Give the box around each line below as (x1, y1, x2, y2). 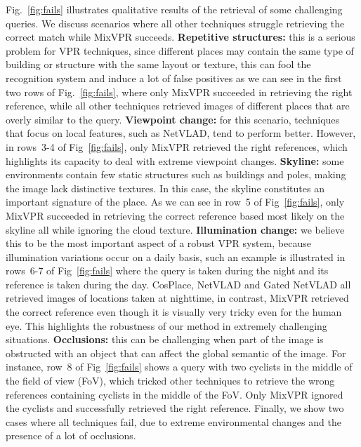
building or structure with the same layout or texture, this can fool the (6, 57, 311, 72)
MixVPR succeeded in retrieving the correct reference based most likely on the (6, 208, 345, 222)
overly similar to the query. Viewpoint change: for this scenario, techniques (6, 112, 340, 126)
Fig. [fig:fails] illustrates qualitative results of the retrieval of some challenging (6, 2, 343, 16)
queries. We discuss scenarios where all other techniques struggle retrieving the (6, 15, 345, 30)
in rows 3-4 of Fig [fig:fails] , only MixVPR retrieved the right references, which (6, 139, 348, 154)
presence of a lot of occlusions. (6, 428, 136, 443)
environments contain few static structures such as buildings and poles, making (6, 167, 346, 182)
